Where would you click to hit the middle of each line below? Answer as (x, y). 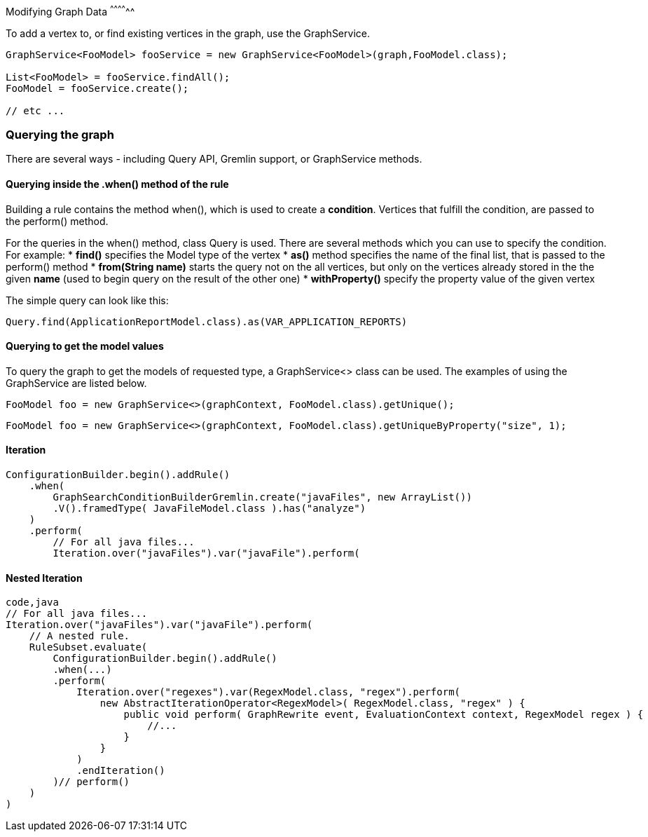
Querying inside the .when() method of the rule (117, 184)
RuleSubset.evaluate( (88, 647)
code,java (32, 603)
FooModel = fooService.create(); (97, 88)
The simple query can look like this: (87, 300)
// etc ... (35, 110)
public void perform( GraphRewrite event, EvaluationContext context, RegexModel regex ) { (384, 715)
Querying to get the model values (85, 346)
